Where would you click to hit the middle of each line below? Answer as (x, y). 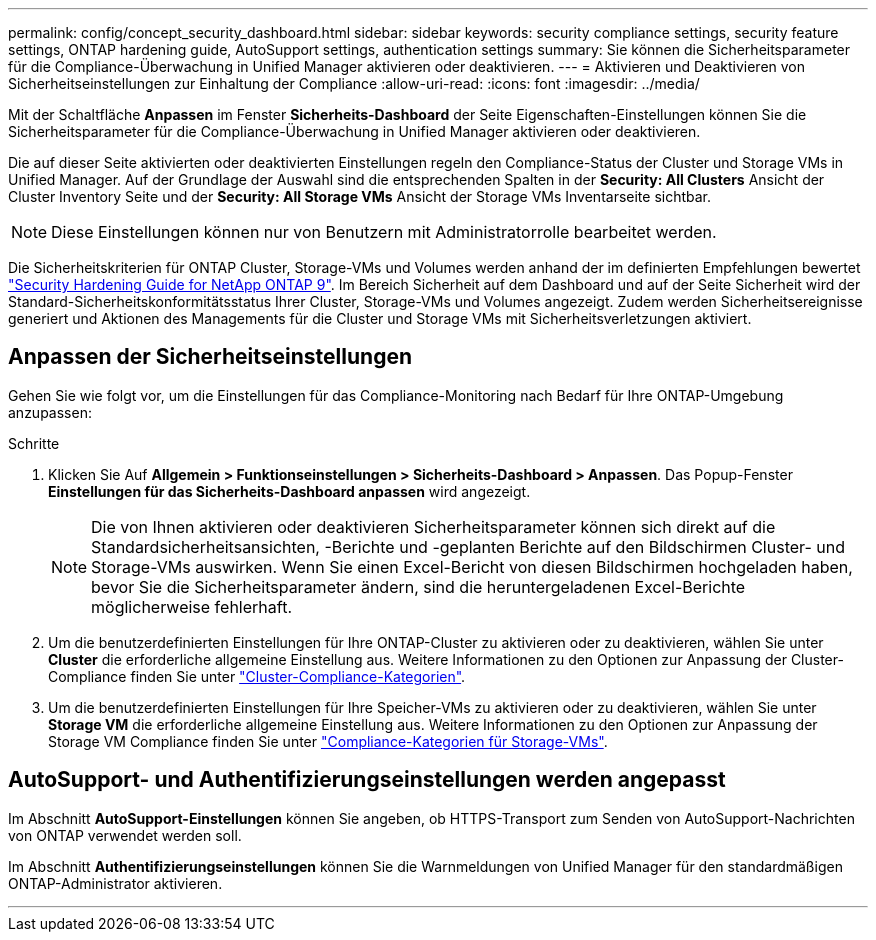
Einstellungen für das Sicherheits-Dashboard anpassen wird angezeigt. (289, 491)
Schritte (34, 443)
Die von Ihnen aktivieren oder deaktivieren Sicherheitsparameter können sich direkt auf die (433, 526)
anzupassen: (50, 412)
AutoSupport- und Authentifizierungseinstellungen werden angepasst (367, 780)
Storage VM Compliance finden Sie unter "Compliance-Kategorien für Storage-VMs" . (328, 741)
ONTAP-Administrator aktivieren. (115, 883)
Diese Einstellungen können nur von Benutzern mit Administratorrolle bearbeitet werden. (384, 232)
